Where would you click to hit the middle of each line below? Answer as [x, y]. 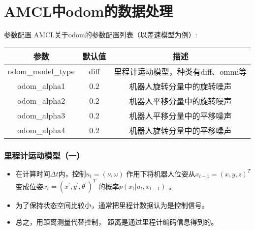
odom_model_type [41, 71]
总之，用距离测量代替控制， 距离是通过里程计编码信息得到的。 [117, 221]
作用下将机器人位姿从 [161, 173]
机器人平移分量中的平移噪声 [180, 115]
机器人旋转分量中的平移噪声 [180, 130]
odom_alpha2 [41, 101]
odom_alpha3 [41, 115]
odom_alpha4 [41, 130]
